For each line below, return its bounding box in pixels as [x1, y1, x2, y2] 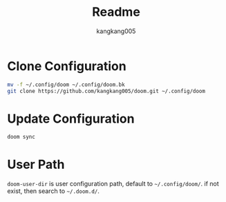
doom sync [7, 134, 36, 141]
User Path [7, 156, 65, 172]
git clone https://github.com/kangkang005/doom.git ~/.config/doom [7, 88, 206, 94]
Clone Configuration [7, 58, 126, 74]
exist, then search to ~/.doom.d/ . [7, 187, 100, 195]
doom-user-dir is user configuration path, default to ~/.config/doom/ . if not [7, 180, 219, 188]
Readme [92, 4, 140, 20]
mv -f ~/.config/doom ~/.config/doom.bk [7, 81, 126, 88]
